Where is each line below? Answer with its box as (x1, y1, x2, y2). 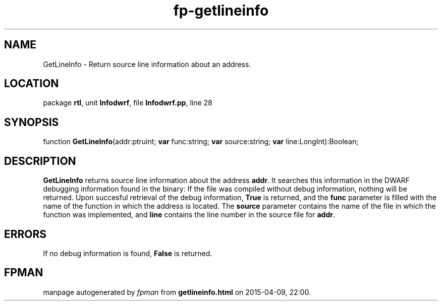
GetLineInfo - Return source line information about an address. (43, 59, 251, 69)
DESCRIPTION (4, 154, 76, 167)
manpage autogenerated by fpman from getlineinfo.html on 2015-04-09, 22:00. (43, 287, 311, 296)
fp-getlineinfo (173, 2, 269, 19)
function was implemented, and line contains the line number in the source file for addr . (43, 210, 335, 219)
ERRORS (4, 227, 47, 240)
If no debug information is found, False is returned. (43, 249, 212, 258)
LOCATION (4, 77, 59, 90)
